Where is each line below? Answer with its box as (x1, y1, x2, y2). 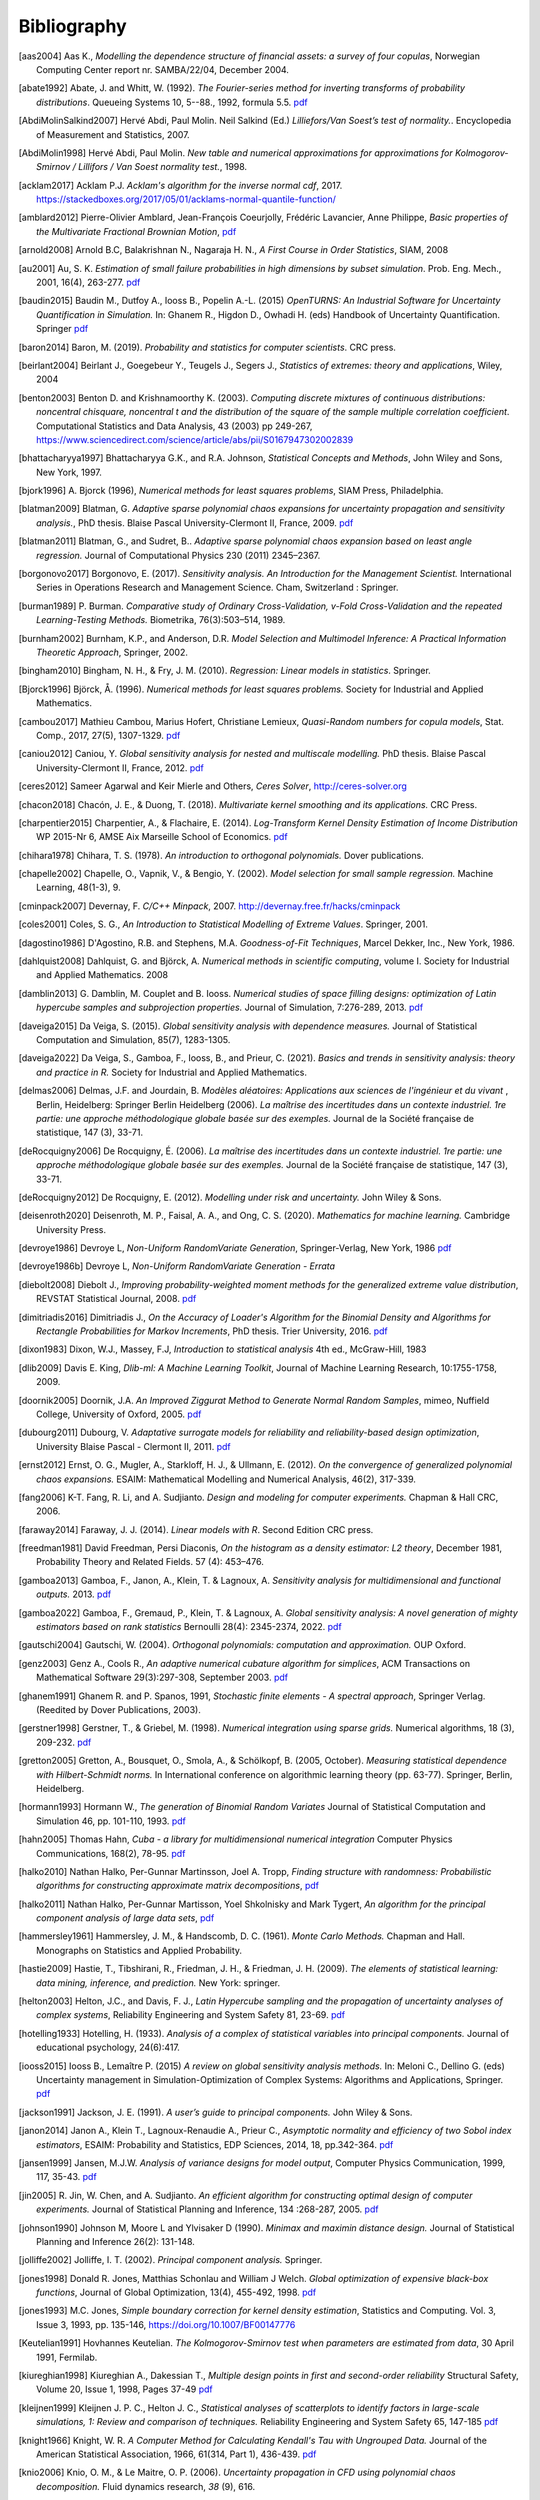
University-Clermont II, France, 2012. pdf (36, 761, 204, 774)
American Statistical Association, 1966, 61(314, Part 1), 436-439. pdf (36, 2448, 317, 2460)
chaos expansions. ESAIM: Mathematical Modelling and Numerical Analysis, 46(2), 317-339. (36, 1473, 417, 1485)
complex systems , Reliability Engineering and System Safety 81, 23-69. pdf (36, 2009, 345, 2021)
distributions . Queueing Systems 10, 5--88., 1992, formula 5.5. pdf (36, 96, 309, 108)
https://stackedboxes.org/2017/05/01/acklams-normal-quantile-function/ (36, 193, 337, 205)
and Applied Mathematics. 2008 (36, 969, 169, 981)
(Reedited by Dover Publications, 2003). (36, 1704, 202, 1715)
